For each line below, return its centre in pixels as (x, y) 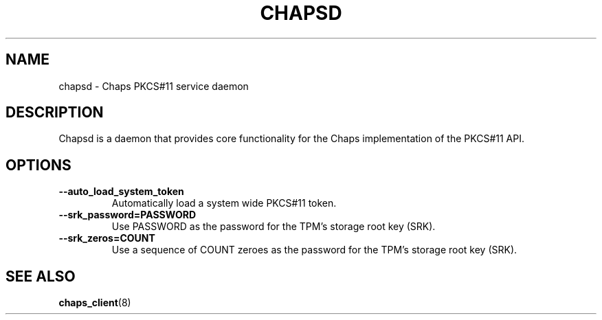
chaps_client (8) (95, 303)
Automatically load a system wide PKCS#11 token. (224, 203)
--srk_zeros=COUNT (107, 238)
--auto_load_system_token (121, 192)
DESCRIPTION (55, 113)
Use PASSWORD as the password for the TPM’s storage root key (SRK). (274, 227)
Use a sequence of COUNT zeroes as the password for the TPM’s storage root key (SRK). (314, 250)
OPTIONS (38, 165)
